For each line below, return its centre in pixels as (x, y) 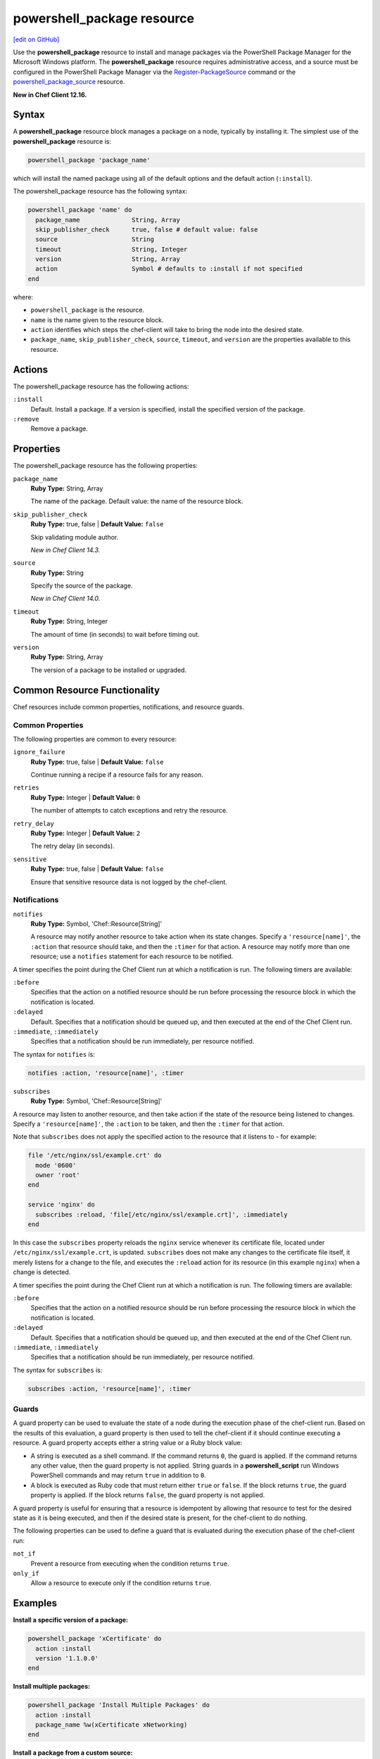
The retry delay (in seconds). (73, 846)
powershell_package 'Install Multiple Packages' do (119, 1705)
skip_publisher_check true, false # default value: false (147, 229)
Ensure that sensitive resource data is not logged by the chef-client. (129, 882)
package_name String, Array (108, 220)
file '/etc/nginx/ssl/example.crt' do (95, 1155)
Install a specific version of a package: (71, 1620)
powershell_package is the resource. (87, 310)
